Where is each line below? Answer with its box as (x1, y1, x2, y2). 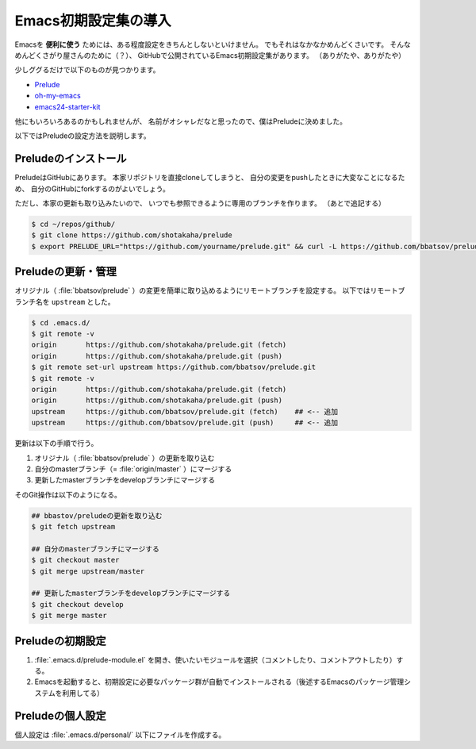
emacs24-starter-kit (34, 102, 101, 111)
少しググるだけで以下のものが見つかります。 (14, 65, 160, 75)
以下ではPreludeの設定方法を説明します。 (14, 131, 151, 140)
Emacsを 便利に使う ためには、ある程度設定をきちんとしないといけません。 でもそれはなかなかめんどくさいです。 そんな (14, 40, 412, 49)
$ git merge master (31, 611, 107, 620)
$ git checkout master (31, 555, 120, 565)
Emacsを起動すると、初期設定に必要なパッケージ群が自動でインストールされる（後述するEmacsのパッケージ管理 (34, 677, 405, 686)
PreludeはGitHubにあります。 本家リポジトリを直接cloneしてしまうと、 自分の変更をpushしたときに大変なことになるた (14, 173, 405, 182)
